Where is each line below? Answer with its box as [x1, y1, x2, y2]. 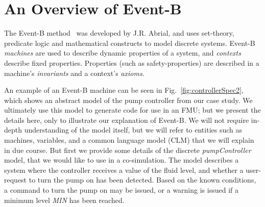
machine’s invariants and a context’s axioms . [4, 67, 144, 78]
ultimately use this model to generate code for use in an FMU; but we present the [4, 105, 261, 115]
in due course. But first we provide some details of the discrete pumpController [4, 144, 251, 155]
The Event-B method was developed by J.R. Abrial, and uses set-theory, [4, 28, 234, 38]
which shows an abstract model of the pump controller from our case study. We [4, 94, 253, 105]
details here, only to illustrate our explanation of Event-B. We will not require [4, 114, 249, 125]
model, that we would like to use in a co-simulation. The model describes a [4, 154, 239, 165]
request [4, 174, 27, 185]
